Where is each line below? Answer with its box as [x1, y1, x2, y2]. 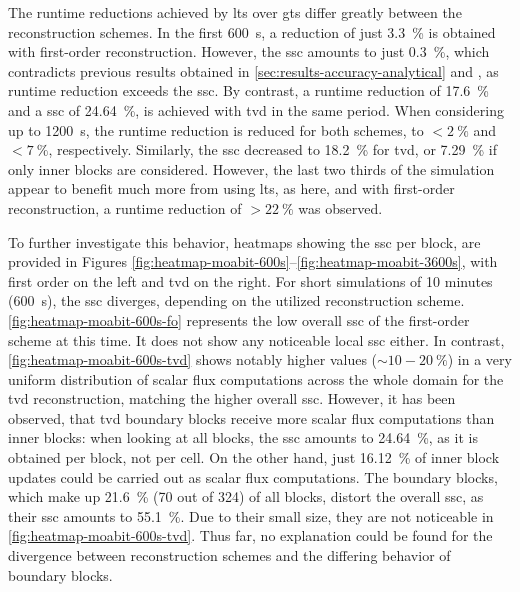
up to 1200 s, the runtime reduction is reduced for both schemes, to [8, 119, 424, 140]
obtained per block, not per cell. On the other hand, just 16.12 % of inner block [8, 447, 500, 468]
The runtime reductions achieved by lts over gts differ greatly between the [8, 2, 462, 22]
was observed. [298, 197, 383, 218]
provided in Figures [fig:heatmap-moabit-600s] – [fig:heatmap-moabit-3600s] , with [8, 251, 498, 272]
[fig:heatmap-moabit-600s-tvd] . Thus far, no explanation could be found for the [8, 525, 493, 546]
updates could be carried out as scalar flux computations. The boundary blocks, [8, 466, 498, 487]
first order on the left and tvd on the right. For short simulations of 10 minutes [8, 270, 493, 291]
